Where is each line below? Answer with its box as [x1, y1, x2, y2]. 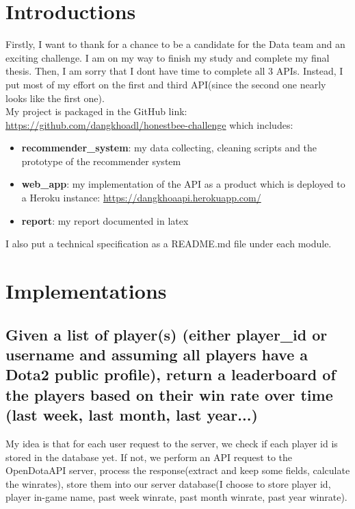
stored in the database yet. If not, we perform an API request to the [5, 449, 293, 464]
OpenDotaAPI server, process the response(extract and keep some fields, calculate [5, 463, 350, 477]
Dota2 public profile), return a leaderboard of [5, 364, 336, 385]
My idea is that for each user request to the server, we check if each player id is [5, 436, 338, 450]
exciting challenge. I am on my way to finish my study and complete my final [5, 50, 330, 64]
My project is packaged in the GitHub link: [5, 104, 187, 119]
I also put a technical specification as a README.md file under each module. [5, 236, 332, 251]
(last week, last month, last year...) [5, 404, 258, 425]
